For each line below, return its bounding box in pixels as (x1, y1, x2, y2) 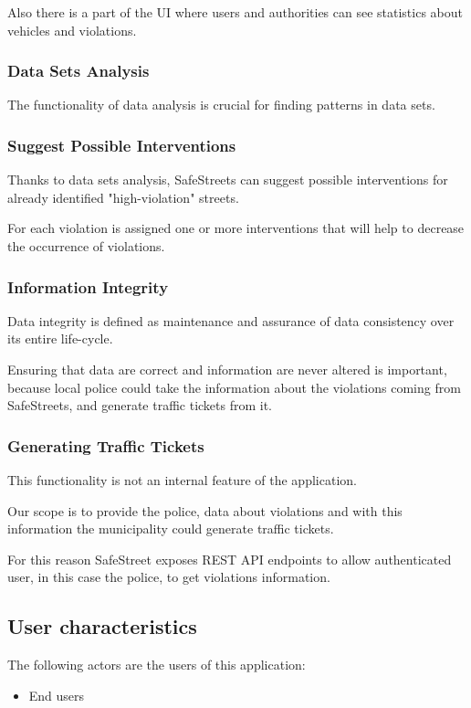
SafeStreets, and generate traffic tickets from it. (7, 396, 273, 415)
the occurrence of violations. (7, 237, 165, 255)
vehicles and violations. (7, 20, 137, 39)
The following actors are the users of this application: (7, 655, 306, 674)
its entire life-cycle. (7, 329, 113, 348)
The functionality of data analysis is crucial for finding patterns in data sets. (7, 95, 435, 114)
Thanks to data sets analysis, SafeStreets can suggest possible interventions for (7, 170, 448, 189)
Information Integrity (7, 275, 169, 298)
